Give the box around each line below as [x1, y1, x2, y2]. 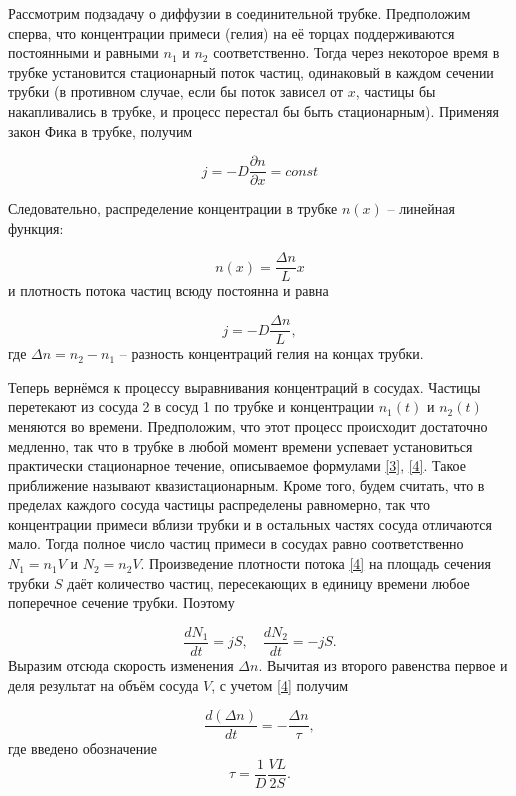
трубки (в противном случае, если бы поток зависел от [8, 81, 344, 102]
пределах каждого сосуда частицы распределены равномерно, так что [8, 494, 430, 515]
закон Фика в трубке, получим [8, 120, 193, 141]
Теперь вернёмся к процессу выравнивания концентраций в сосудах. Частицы [8, 376, 481, 397]
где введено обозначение [8, 738, 157, 759]
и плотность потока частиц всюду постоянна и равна [8, 280, 329, 301]
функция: [8, 217, 64, 238]
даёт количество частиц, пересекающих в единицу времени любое [67, 572, 470, 593]
